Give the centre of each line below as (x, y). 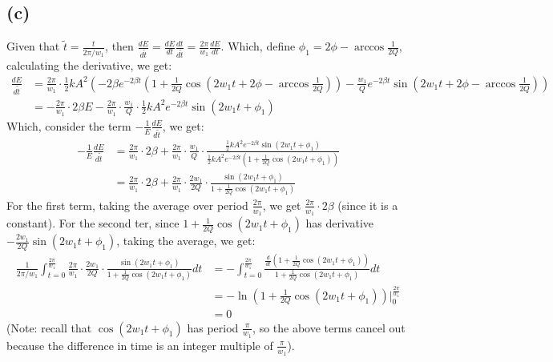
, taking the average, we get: (186, 241)
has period (213, 327)
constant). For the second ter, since (93, 223)
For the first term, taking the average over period (127, 205)
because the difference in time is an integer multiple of (140, 345)
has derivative (340, 223)
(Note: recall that (49, 327)
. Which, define (258, 46)
